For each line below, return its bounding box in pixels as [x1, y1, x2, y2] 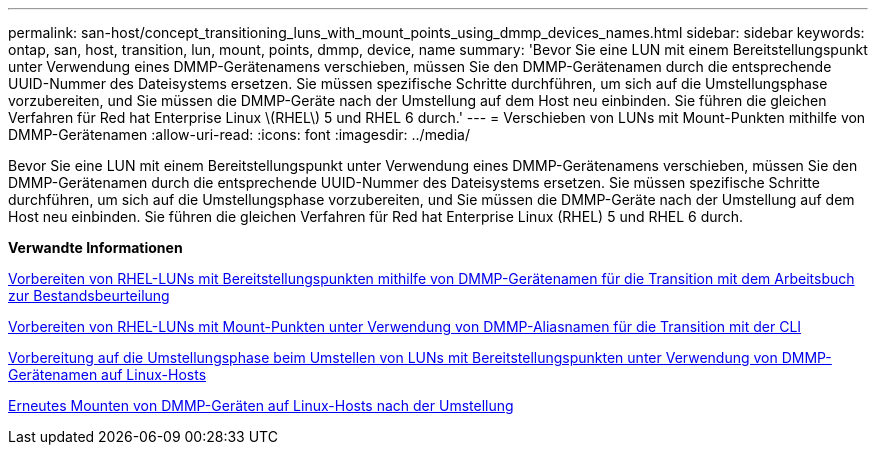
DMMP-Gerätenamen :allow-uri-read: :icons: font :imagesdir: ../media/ [8, 126, 470, 143]
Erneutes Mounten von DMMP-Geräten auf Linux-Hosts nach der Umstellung [8, 397, 514, 414]
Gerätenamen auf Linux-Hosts [8, 366, 207, 383]
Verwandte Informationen [8, 239, 183, 256]
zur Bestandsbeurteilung [8, 287, 170, 304]
